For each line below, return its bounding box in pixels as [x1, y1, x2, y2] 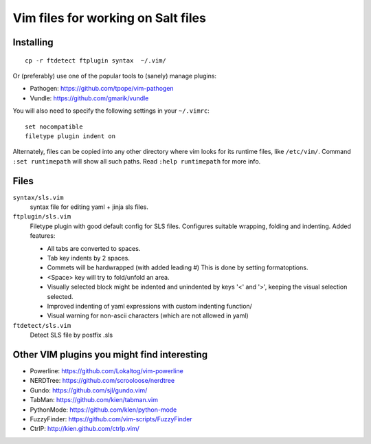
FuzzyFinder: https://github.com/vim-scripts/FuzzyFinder [30, 414, 192, 423]
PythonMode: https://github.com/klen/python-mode [30, 406, 177, 414]
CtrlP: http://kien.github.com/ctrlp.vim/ [30, 425, 140, 433]
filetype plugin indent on [25, 132, 116, 140]
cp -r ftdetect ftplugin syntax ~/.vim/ [25, 56, 166, 65]
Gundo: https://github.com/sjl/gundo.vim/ [30, 386, 148, 395]
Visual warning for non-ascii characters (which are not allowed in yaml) [47, 311, 249, 320]
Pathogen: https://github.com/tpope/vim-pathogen [30, 85, 175, 93]
